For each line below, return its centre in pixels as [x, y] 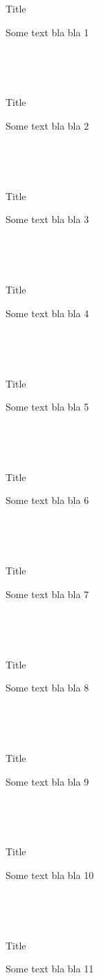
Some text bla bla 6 [47, 500]
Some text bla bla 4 [47, 313]
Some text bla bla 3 [47, 219]
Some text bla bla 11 [50, 969]
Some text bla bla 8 [47, 688]
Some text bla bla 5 [47, 407]
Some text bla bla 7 [47, 594]
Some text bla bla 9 [47, 781]
